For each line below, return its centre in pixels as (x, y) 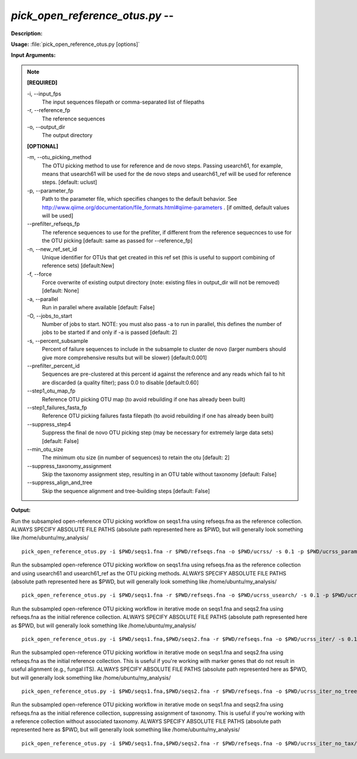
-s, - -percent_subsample (58, 340)
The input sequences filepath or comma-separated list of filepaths (123, 102)
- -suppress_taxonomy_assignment (69, 466)
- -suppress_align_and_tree (59, 482)
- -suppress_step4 (49, 424)
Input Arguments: (33, 55)
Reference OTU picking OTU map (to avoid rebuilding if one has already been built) (144, 399)
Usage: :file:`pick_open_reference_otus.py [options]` (75, 44)
